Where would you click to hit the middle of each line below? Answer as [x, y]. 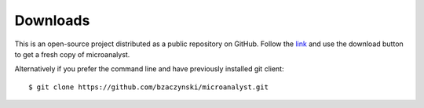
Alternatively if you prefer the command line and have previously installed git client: [149, 69]
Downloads [52, 20]
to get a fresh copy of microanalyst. [72, 54]
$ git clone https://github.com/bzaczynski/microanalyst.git [148, 87]
